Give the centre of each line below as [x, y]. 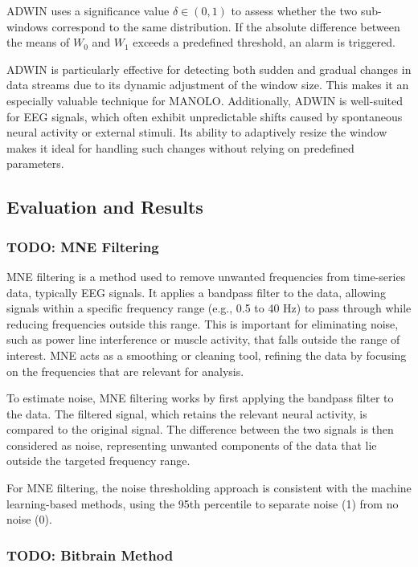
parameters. [35, 163]
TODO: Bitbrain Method [90, 555]
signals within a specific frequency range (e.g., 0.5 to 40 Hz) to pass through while [209, 308]
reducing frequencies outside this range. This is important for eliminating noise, [203, 323]
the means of [38, 42]
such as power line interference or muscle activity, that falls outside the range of [203, 339]
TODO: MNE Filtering [83, 246]
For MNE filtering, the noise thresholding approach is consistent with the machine [209, 488]
